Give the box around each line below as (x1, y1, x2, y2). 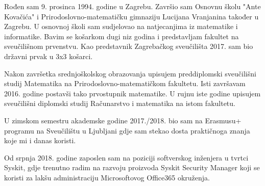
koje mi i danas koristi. (4, 135, 76, 146)
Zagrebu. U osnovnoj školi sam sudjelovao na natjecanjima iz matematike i (4, 21, 238, 32)
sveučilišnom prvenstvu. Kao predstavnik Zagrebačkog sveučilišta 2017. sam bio (4, 41, 253, 51)
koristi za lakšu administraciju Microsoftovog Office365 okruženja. (4, 172, 210, 182)
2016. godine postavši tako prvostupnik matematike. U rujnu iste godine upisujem (4, 88, 261, 98)
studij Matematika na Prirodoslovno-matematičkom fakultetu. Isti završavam (4, 78, 246, 89)
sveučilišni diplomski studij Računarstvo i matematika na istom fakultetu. (4, 98, 235, 109)
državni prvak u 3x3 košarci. (4, 50, 93, 61)
